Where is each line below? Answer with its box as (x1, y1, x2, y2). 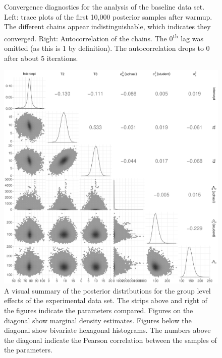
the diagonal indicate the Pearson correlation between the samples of (4, 334, 217, 345)
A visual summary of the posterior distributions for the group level (4, 285, 211, 296)
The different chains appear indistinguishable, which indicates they (4, 21, 211, 32)
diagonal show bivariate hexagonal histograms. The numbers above (4, 325, 211, 335)
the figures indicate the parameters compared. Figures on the (4, 305, 193, 315)
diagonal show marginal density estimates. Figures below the (4, 315, 192, 325)
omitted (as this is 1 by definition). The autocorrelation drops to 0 (4, 43, 210, 53)
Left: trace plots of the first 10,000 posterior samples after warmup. (4, 11, 212, 22)
